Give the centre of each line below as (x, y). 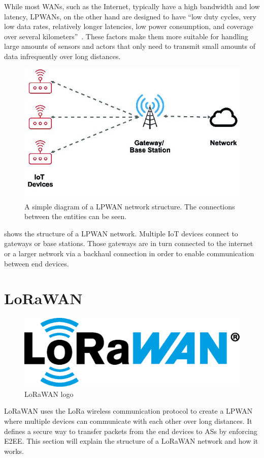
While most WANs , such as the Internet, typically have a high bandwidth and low (132, 6)
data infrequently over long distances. (62, 56)
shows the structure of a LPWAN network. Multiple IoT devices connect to (121, 233)
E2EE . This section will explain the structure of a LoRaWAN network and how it (131, 441)
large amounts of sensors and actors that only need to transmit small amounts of (130, 46)
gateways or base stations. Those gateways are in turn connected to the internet (129, 243)
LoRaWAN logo (49, 394)
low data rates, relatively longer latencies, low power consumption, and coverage (129, 26)
